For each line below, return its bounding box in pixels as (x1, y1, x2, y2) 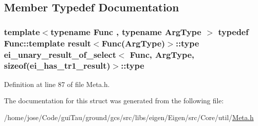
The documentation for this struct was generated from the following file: (4, 95, 224, 106)
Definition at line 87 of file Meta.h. (4, 79, 110, 89)
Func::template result (4, 37, 91, 49)
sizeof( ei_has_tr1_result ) (4, 59, 111, 72)
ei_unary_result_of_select (4, 48, 116, 60)
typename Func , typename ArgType (50, 25, 201, 38)
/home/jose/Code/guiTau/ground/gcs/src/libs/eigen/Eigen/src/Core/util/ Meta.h (4, 112, 254, 122)
